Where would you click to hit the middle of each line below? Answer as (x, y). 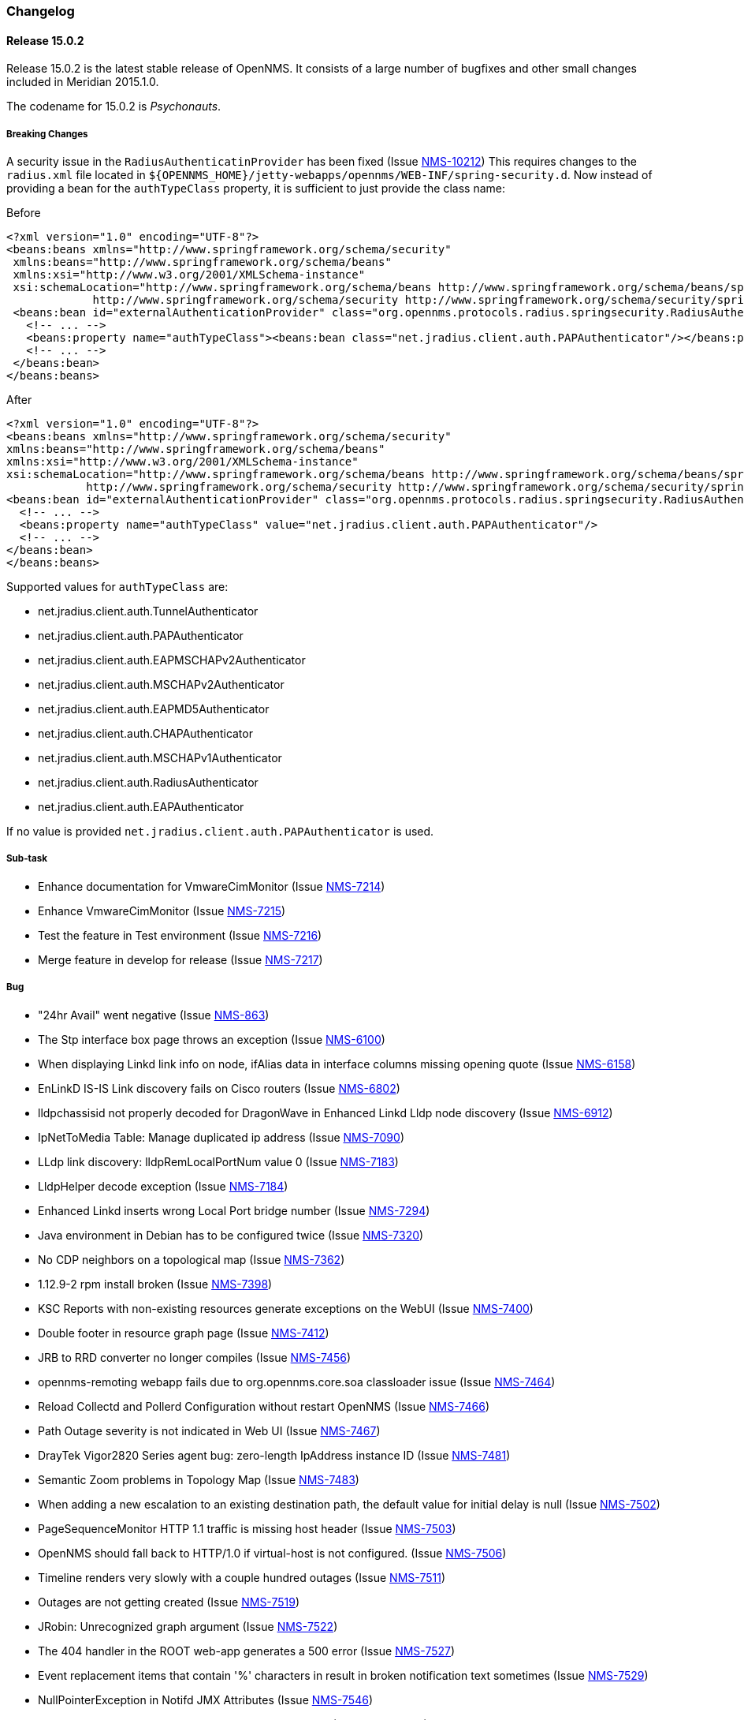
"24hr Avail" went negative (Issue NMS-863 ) (154, 1015)
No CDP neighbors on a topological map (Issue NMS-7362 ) (192, 1259)
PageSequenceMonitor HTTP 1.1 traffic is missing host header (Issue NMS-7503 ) (247, 1528)
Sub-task (27, 859)
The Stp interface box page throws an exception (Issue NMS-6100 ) (212, 1039)
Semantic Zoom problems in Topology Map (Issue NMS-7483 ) (199, 1479)
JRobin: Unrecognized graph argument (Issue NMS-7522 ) (188, 1626)
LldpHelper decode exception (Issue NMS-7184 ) (163, 1186)
